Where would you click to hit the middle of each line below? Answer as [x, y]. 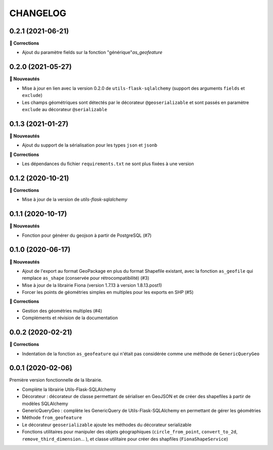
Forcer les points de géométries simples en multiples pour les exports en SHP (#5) [108, 292]
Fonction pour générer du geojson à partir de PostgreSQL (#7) [87, 235]
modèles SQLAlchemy [45, 404]
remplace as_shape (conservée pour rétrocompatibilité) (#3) [86, 278]
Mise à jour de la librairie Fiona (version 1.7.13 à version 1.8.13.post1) [92, 285]
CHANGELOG [38, 13]
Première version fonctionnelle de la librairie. [56, 380]
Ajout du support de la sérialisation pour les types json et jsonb [90, 145]
